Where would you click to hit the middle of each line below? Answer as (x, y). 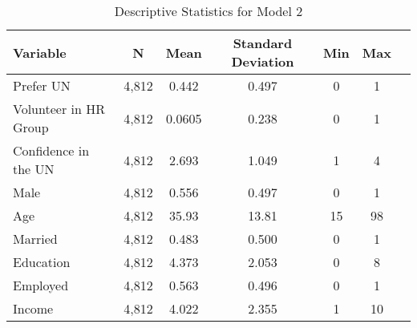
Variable (40, 52)
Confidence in (51, 150)
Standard (263, 43)
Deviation (263, 61)
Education (42, 262)
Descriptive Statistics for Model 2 (208, 11)
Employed (41, 285)
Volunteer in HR (59, 109)
